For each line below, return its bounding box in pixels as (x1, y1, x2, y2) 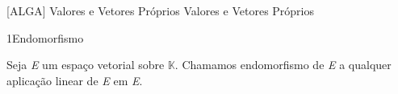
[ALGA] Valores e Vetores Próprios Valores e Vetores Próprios (6, 2, 315, 18)
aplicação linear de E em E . (6, 72, 143, 88)
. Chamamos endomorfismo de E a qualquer (174, 56, 392, 73)
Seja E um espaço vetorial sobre (6, 56, 165, 73)
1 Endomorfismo (6, 29, 84, 46)
